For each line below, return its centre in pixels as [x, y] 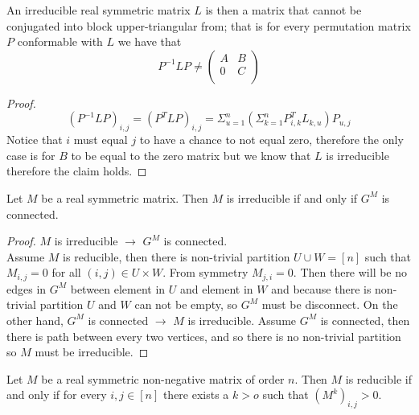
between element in [118, 288]
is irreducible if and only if [292, 197]
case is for [31, 155]
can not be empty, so [186, 304]
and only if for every [57, 394]
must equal [101, 140]
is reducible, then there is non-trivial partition [177, 256]
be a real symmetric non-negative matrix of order [163, 378]
